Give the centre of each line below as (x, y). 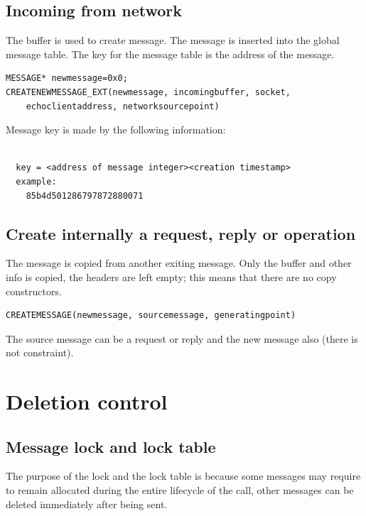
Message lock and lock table (111, 446)
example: (36, 181)
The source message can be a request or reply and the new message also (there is (182, 338)
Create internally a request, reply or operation (181, 233)
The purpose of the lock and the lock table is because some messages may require (183, 476)
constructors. (34, 291)
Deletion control (87, 401)
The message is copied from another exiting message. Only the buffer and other (179, 263)
